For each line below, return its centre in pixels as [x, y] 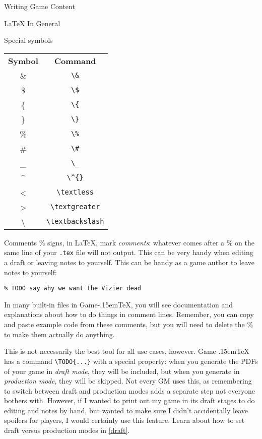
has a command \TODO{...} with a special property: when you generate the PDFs [131, 361]
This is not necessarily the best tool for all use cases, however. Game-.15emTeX [127, 351]
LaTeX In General [32, 23]
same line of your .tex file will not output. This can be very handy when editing [129, 252]
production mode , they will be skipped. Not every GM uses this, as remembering [128, 381]
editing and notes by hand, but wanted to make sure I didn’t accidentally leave [126, 410]
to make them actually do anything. [59, 334]
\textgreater [75, 207]
